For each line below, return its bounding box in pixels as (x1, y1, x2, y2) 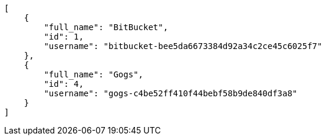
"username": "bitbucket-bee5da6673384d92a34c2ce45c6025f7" (44, 41, 322, 51)
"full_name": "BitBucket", (44, 22, 169, 32)
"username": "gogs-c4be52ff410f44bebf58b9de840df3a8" (44, 89, 298, 98)
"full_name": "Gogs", (44, 70, 144, 79)
